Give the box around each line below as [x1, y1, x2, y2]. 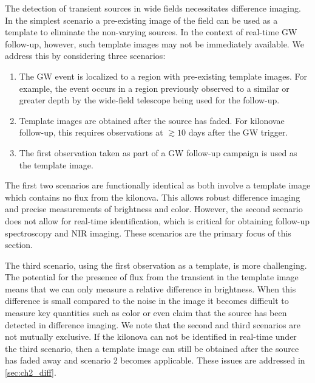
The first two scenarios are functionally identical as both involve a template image [5, 179, 311, 191]
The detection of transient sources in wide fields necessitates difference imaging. [5, 2, 301, 14]
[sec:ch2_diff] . [5, 366, 56, 379]
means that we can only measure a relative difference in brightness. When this [5, 282, 296, 295]
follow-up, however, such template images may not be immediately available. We [5, 37, 304, 50]
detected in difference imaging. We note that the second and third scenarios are [5, 318, 300, 331]
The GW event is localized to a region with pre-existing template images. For [19, 69, 308, 82]
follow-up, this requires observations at [19, 126, 163, 139]
